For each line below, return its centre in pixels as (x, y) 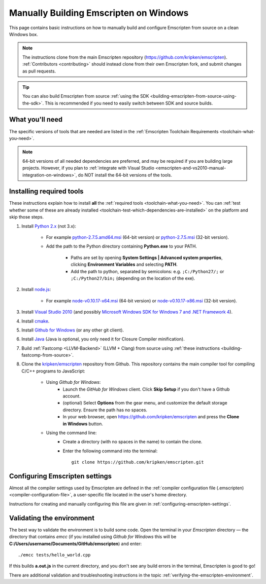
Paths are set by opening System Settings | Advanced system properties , (147, 257)
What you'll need (36, 120)
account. (72, 396)
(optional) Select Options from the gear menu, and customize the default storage (145, 403)
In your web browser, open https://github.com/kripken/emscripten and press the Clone (151, 417)
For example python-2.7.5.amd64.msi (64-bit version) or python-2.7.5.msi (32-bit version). (137, 237)
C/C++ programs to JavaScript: (53, 371)
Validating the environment (52, 518)
